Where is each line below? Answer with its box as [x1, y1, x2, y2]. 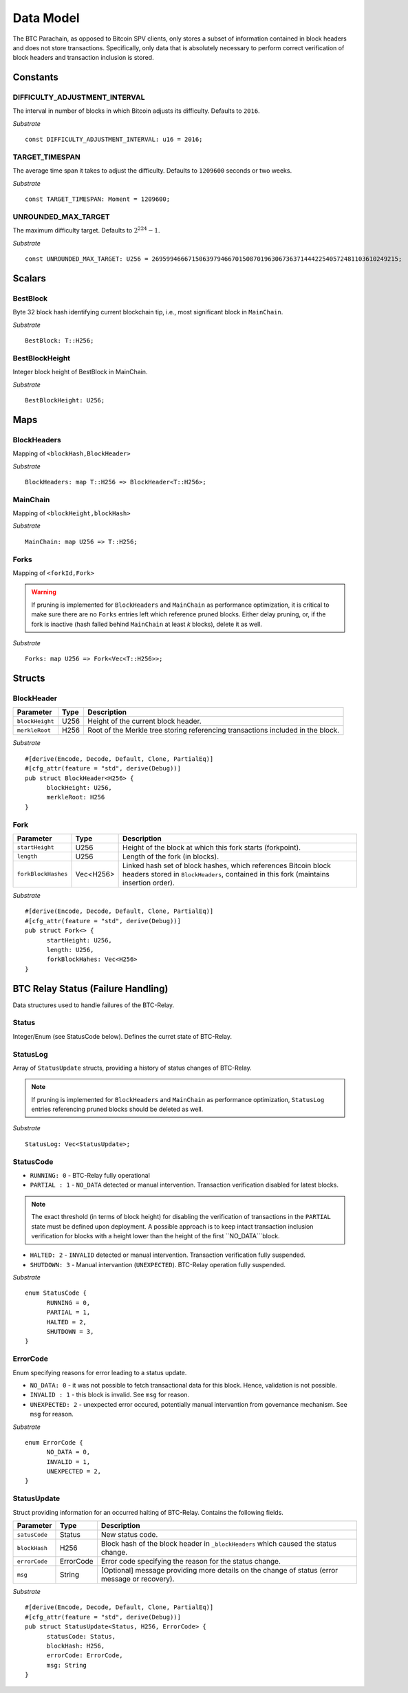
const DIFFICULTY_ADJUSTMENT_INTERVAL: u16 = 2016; [25, 136, 203, 144]
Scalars [12, 272, 46, 284]
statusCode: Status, [46, 1632, 116, 1640]
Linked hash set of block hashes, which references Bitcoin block [122, 861, 332, 870]
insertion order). [122, 878, 175, 887]
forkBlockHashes [17, 870, 68, 878]
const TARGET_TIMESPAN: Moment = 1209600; [25, 195, 171, 203]
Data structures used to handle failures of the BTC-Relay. [12, 1001, 175, 1009]
